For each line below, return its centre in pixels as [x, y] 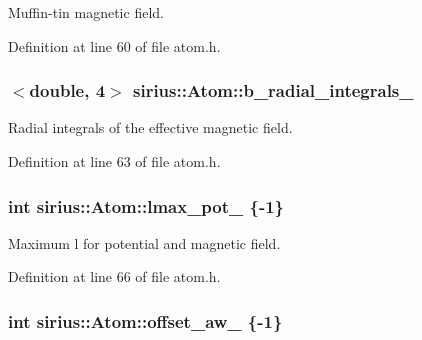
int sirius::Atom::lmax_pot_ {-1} [146, 205]
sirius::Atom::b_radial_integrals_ [273, 90]
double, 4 [67, 90]
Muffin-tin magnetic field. [86, 12]
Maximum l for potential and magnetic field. [144, 242]
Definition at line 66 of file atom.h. [114, 276]
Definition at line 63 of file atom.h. [114, 161]
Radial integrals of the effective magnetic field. [150, 127]
